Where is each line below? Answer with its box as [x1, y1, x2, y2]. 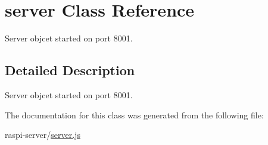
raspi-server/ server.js [5, 128, 80, 141]
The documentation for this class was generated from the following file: [5, 108, 264, 121]
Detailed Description [5, 61, 135, 79]
